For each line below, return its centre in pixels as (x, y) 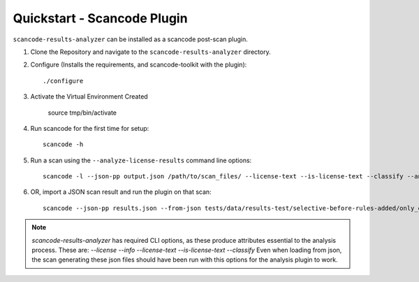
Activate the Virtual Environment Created (89, 97)
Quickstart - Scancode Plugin (100, 18)
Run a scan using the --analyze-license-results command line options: (141, 160)
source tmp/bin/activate (82, 113)
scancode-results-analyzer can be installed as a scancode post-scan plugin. (130, 39)
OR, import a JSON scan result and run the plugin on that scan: (121, 192)
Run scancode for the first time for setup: (90, 128)
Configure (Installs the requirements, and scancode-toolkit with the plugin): (139, 65)
